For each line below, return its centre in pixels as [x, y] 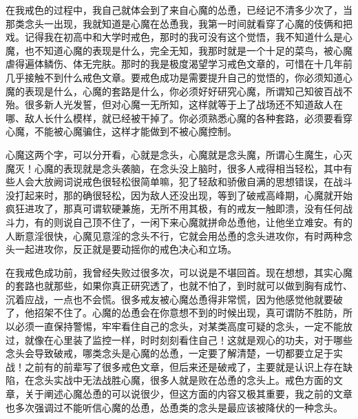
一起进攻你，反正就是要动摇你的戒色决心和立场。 [126, 249]
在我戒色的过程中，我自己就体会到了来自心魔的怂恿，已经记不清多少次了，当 [179, 10]
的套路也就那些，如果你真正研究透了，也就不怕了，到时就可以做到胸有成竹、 [179, 286]
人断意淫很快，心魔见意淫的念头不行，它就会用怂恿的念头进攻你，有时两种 [174, 235]
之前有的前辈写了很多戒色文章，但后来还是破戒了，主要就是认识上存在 [183, 366]
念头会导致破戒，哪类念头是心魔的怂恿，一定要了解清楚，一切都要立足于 [169, 353]
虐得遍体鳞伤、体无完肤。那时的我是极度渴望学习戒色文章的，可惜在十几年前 [179, 64]
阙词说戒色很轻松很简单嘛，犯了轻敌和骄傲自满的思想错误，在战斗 [203, 182]
